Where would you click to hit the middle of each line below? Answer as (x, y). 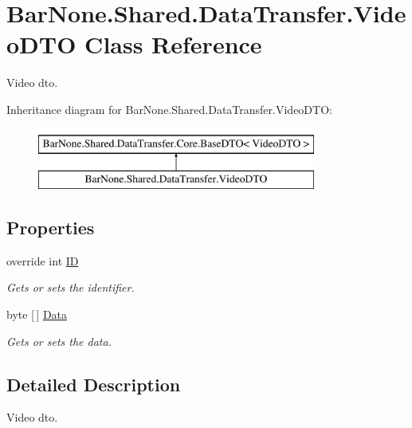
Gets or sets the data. (59, 341)
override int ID (43, 260)
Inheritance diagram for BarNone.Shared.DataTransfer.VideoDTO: (169, 109)
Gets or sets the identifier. (71, 287)
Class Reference (173, 44)
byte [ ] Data (37, 314)
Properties (51, 228)
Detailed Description (94, 384)
